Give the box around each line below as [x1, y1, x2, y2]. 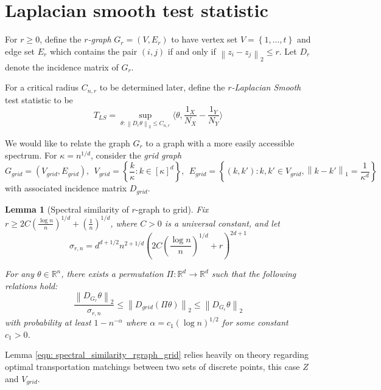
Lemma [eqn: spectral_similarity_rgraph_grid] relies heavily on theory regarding [5, 348, 309, 361]
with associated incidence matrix [5, 182, 127, 194]
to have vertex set [171, 33, 238, 46]
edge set [5, 44, 35, 57]
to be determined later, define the [99, 81, 225, 94]
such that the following [211, 267, 296, 280]
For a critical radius [5, 81, 79, 94]
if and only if [167, 44, 216, 57]
